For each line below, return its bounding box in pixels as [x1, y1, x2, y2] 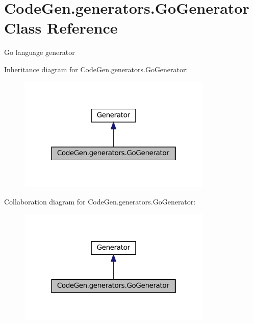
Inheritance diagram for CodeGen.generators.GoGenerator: [4, 64, 188, 74]
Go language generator [4, 47, 75, 57]
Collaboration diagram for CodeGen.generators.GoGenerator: [4, 196, 196, 207]
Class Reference [4, 17, 118, 38]
